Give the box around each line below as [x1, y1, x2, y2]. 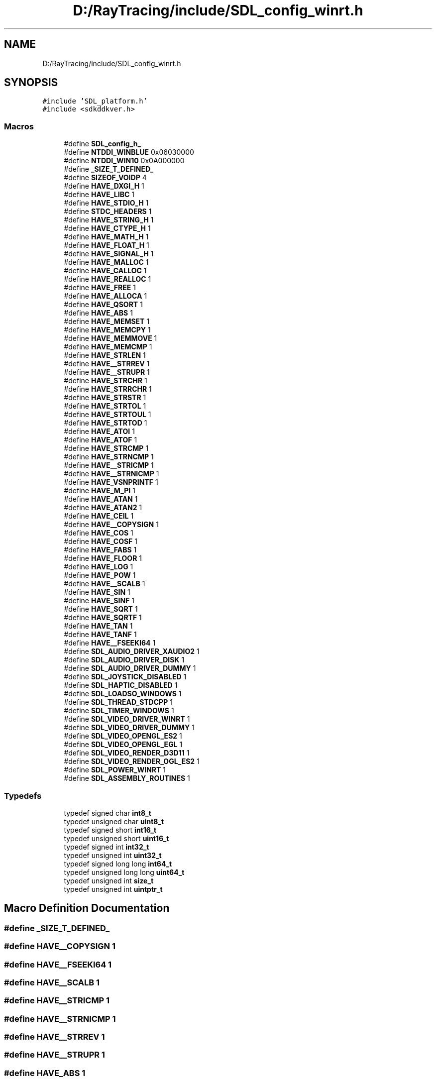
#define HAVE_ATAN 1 [64, 495, 138, 504]
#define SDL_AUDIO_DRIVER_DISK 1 [64, 655, 185, 664]
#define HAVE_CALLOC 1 [64, 266, 147, 275]
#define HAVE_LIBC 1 [64, 190, 134, 199]
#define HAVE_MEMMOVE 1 [64, 334, 157, 343]
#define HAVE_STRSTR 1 [64, 393, 146, 402]
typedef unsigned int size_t [64, 876, 154, 885]
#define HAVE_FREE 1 [64, 283, 136, 292]
